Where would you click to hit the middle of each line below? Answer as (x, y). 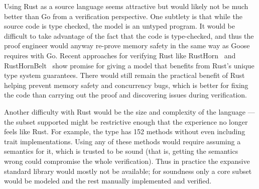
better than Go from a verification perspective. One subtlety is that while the (123, 16)
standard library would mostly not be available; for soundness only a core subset (128, 171)
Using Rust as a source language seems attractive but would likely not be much (126, 6)
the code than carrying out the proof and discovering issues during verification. (125, 95)
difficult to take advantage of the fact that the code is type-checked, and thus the (129, 35)
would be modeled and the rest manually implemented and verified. (108, 181)
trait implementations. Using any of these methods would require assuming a (122, 141)
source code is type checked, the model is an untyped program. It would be (119, 26)
